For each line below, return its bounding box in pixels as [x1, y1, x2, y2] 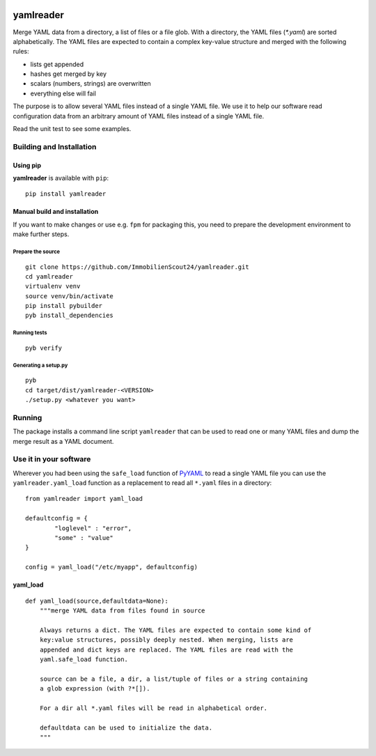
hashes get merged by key [30, 70, 107, 78]
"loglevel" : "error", [54, 524, 132, 532]
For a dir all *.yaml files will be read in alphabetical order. [39, 704, 268, 712]
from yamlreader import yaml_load [25, 495, 143, 503]
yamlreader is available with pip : [13, 173, 109, 182]
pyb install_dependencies [25, 311, 114, 320]
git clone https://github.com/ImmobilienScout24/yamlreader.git [25, 263, 250, 271]
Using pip [13, 161, 42, 169]
